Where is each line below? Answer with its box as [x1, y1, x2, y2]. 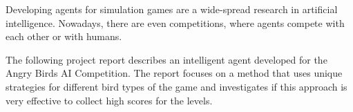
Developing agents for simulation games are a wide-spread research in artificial [6, 2, 338, 16]
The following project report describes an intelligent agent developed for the [6, 52, 327, 66]
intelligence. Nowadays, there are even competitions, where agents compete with [6, 15, 345, 30]
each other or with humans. [6, 29, 122, 44]
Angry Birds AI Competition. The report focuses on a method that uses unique [6, 66, 343, 80]
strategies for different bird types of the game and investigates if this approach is [6, 79, 347, 93]
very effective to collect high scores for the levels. [6, 93, 213, 107]
